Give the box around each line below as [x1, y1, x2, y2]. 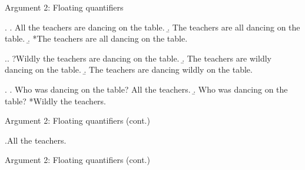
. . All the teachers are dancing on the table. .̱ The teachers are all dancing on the [5, 21, 300, 33]
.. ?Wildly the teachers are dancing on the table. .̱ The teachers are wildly [5, 52, 271, 64]
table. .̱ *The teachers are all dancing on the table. [5, 32, 188, 45]
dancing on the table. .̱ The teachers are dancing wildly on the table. [5, 63, 253, 76]
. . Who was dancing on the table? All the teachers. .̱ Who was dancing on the [5, 83, 288, 95]
